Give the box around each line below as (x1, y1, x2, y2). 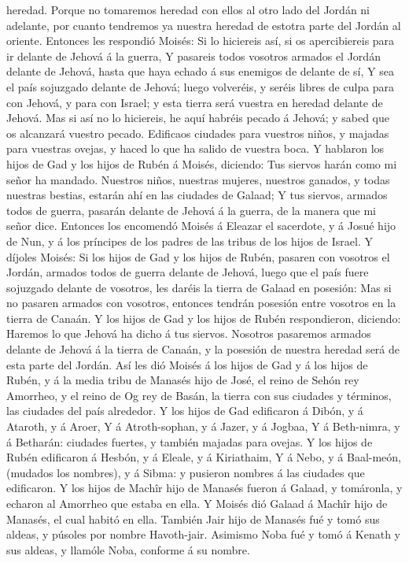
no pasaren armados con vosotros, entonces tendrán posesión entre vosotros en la (6, 294, 396, 311)
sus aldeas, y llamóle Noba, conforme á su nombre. (6, 541, 250, 557)
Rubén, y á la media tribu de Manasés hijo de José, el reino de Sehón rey (6, 372, 359, 388)
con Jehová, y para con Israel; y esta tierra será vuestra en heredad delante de (6, 94, 383, 110)
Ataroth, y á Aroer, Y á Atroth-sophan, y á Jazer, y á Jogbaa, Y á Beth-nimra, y (6, 418, 400, 435)
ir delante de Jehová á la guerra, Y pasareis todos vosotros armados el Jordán (6, 47, 381, 64)
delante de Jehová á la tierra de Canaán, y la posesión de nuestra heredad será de (6, 341, 400, 357)
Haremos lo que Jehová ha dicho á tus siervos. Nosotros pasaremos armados (6, 325, 371, 342)
